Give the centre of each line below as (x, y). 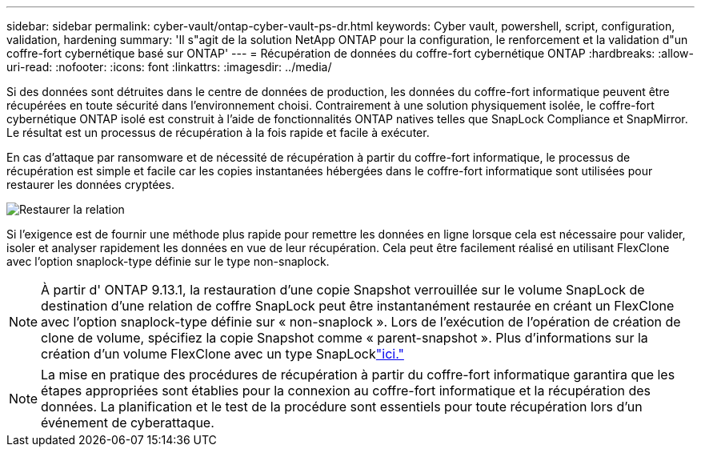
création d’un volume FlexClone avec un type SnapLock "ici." (222, 354)
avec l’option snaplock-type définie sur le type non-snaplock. (168, 261)
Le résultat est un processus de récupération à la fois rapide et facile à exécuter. (218, 132)
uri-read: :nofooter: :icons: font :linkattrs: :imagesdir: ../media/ (169, 67)
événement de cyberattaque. (128, 423)
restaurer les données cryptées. (90, 184)
